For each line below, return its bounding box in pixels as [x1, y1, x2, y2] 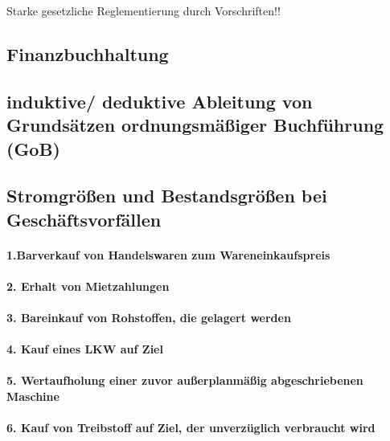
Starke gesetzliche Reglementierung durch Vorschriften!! [6, 2, 281, 18]
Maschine [6, 388, 60, 405]
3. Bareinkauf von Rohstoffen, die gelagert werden [6, 309, 291, 326]
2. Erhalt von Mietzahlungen [6, 277, 170, 294]
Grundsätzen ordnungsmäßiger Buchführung [6, 112, 384, 137]
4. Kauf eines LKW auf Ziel [6, 341, 163, 357]
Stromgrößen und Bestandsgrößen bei [6, 183, 327, 208]
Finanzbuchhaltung [6, 41, 169, 66]
